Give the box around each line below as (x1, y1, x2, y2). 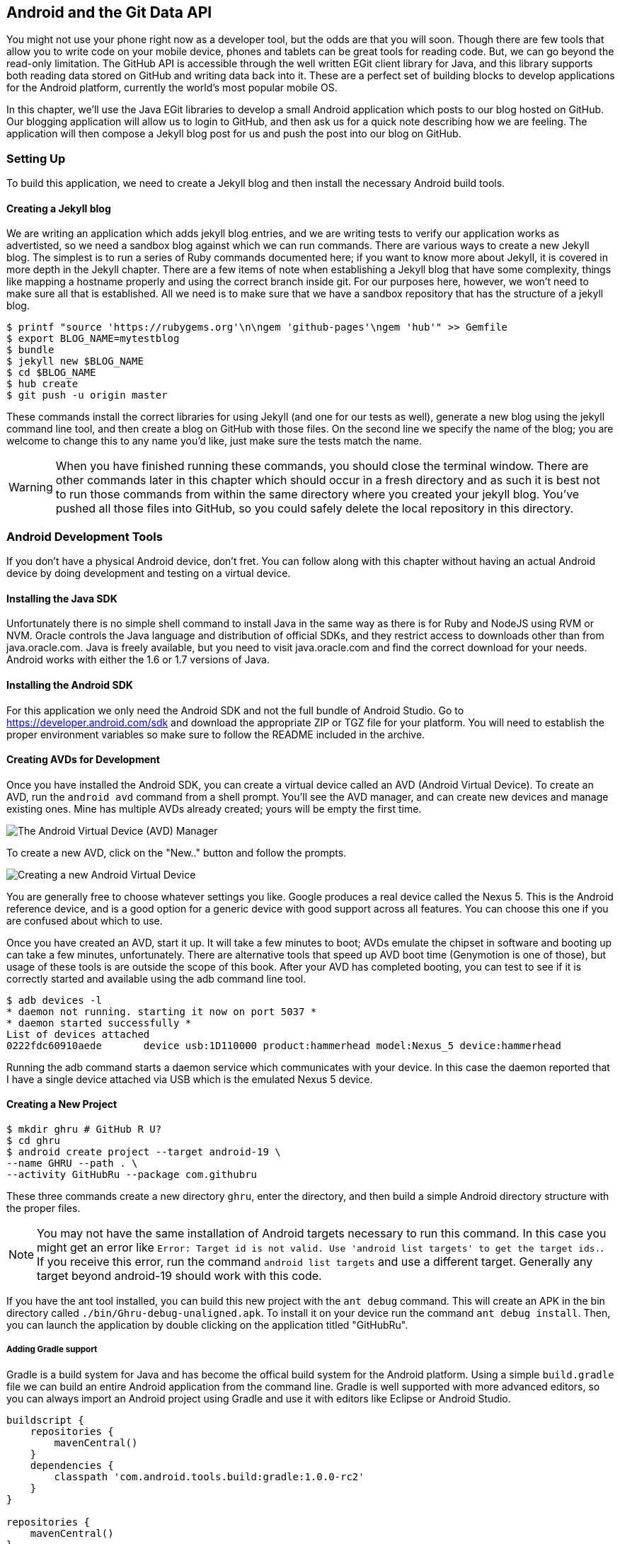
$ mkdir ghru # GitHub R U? (6, 1123, 162, 1136)
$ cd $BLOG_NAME (6, 367, 96, 379)
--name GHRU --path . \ (6, 1157, 138, 1170)
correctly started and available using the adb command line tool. (6, 972, 306, 985)
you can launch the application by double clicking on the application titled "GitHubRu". (6, 1319, 408, 1332)
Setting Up (6, 151, 66, 166)
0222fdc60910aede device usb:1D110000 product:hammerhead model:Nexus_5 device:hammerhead (6, 1039, 561, 1051)
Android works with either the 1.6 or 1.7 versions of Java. (6, 653, 270, 666)
